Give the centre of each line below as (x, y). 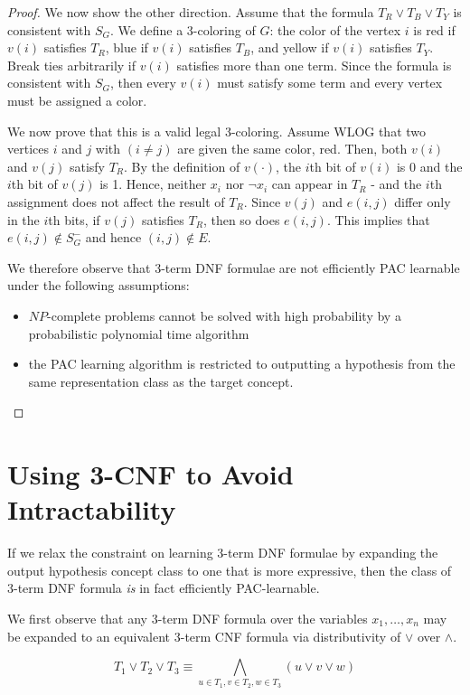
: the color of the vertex (335, 29)
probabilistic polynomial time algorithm (139, 333)
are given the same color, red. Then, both (292, 149)
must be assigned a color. (77, 100)
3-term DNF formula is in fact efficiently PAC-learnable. (164, 588)
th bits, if (74, 219)
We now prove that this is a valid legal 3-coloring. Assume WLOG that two (217, 131)
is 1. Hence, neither (153, 184)
